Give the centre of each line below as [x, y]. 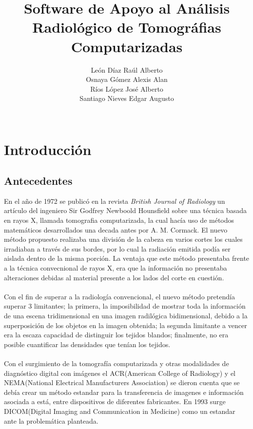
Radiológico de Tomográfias [127, 27]
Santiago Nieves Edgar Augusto [127, 98]
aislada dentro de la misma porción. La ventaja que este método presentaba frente [127, 258]
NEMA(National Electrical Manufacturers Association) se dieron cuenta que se [122, 382]
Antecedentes [38, 181]
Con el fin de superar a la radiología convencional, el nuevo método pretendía [119, 296]
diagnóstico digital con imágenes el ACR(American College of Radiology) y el [120, 373]
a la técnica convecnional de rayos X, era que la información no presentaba [116, 268]
